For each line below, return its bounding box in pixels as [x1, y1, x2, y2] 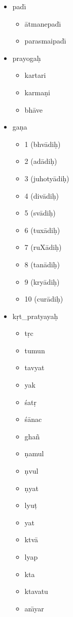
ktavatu [24, 586, 48, 597]
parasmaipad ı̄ [24, 35, 66, 46]
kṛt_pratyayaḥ [12, 310, 58, 321]
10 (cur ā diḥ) [24, 293, 63, 304]
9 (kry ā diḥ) [24, 276, 60, 287]
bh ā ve [24, 104, 43, 115]
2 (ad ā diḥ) [24, 156, 57, 166]
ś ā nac [24, 414, 42, 424]
